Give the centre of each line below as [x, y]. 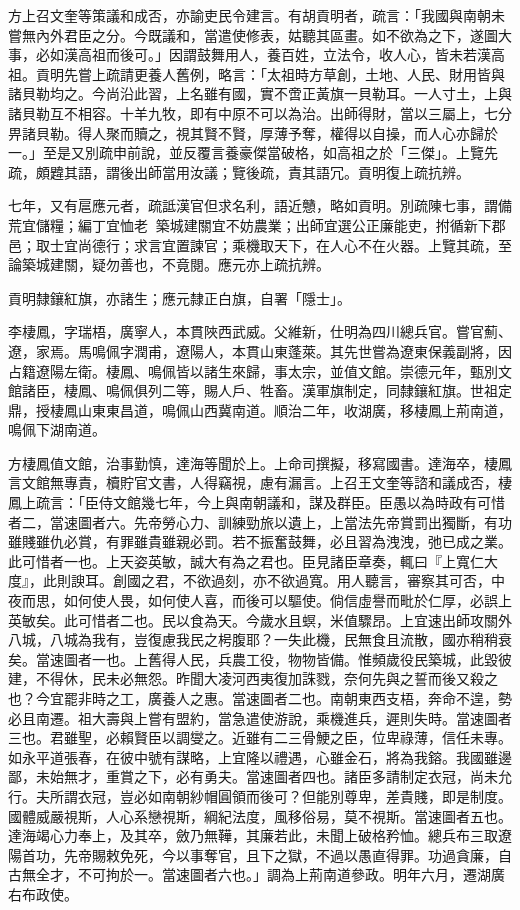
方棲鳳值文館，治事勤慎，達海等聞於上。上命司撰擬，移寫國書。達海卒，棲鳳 [260, 462]
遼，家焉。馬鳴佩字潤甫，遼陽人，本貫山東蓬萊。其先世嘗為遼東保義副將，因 [260, 350]
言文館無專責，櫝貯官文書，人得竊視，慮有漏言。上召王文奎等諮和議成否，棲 [260, 482]
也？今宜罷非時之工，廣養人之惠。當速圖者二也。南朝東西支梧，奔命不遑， [253, 698]
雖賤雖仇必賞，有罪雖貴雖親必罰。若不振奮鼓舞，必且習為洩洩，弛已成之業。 [260, 541]
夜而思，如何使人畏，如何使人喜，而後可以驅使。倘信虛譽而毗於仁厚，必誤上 [260, 600]
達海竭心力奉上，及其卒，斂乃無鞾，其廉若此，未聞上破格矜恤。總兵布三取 [253, 835]
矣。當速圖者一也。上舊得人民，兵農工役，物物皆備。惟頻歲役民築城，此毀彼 [260, 658]
